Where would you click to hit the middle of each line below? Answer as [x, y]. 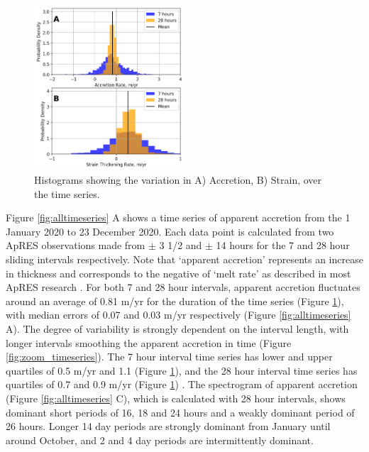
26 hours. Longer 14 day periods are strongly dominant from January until [168, 426]
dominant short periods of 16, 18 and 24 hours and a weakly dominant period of [180, 412]
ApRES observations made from [76, 245]
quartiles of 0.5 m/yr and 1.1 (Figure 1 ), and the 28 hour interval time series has [182, 370]
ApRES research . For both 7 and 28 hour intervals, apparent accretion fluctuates [183, 287]
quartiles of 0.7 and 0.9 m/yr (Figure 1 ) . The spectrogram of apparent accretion [182, 384]
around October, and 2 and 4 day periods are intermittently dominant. [160, 440]
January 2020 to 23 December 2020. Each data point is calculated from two [170, 231]
